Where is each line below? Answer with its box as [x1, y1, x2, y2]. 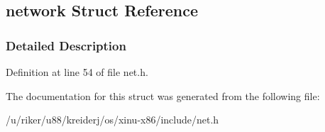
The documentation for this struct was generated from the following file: [6, 88, 320, 103]
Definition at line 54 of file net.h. [6, 65, 148, 79]
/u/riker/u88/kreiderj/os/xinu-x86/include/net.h [6, 112, 219, 127]
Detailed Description [6, 36, 126, 54]
